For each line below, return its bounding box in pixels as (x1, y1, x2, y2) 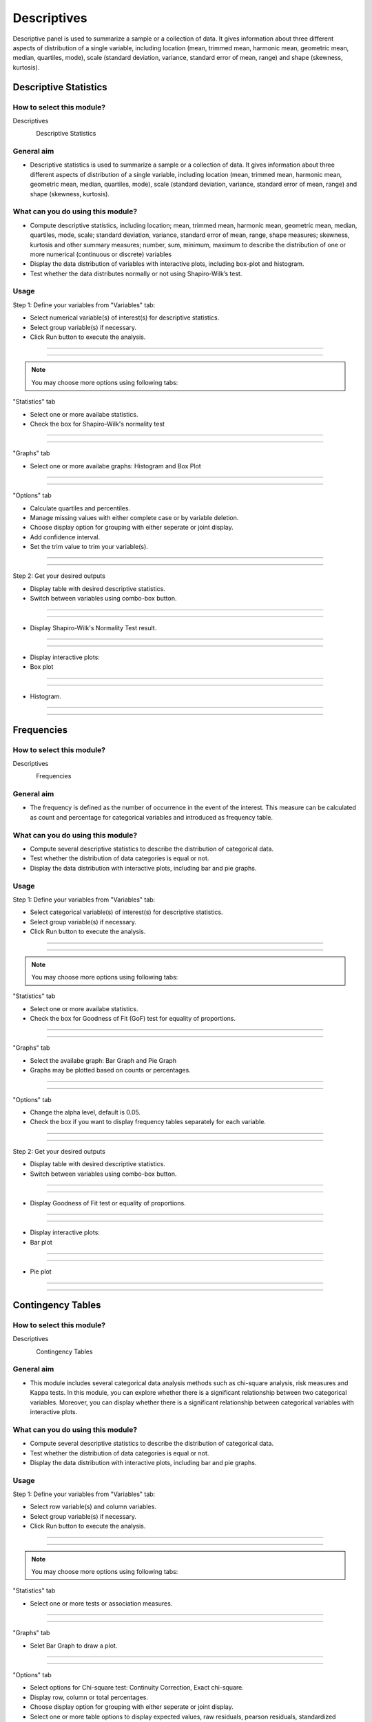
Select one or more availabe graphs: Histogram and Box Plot (30, 461, 201, 470)
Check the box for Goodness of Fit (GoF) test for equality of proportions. (30, 1015, 236, 1023)
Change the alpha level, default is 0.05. (30, 1108, 141, 1117)
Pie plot (30, 1267, 52, 1276)
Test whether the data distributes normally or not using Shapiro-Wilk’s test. (30, 269, 242, 278)
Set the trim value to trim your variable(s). (30, 543, 148, 551)
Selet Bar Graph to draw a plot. (30, 1641, 118, 1650)
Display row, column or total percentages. (30, 1693, 148, 1701)
